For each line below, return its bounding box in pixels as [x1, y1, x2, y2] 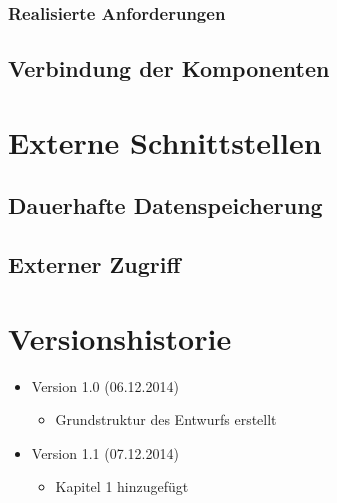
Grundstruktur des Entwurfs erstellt [55, 409, 277, 430]
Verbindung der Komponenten [8, 53, 330, 84]
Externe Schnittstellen [8, 121, 322, 162]
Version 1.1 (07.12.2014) [31, 442, 179, 463]
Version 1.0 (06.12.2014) [31, 375, 179, 396]
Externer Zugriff [8, 249, 181, 280]
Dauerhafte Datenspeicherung [8, 190, 323, 221]
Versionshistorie [8, 317, 232, 358]
